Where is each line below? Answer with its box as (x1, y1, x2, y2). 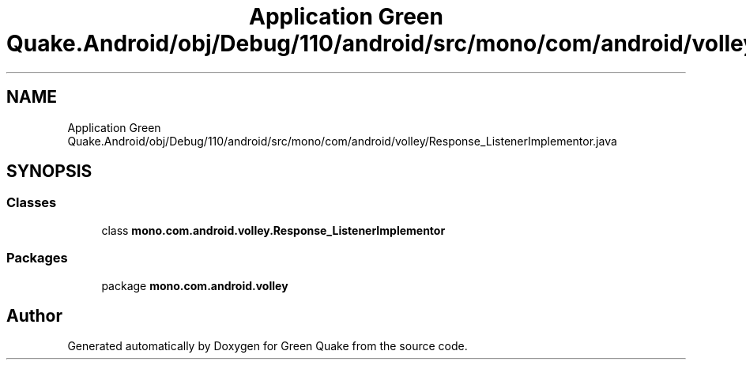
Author (6, 305, 62, 326)
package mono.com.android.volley (101, 278, 288, 292)
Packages (6, 250, 68, 266)
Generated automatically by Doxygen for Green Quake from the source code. (67, 339, 468, 353)
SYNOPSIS (6, 161, 92, 182)
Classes (6, 194, 57, 211)
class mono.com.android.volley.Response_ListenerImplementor (101, 223, 446, 237)
